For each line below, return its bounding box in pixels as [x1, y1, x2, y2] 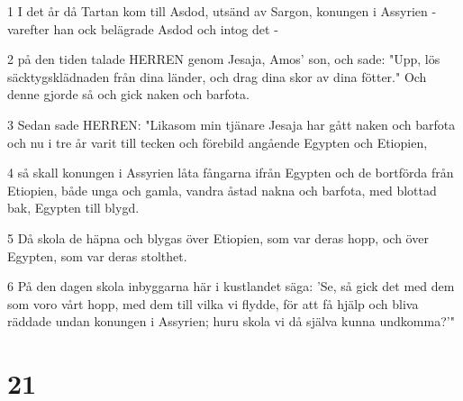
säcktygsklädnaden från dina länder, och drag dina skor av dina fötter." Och [7, 67, 427, 86]
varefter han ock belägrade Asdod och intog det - [7, 19, 278, 38]
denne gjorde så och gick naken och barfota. [7, 85, 250, 104]
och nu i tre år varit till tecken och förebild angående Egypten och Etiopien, [7, 132, 428, 151]
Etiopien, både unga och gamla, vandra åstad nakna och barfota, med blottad [7, 180, 437, 199]
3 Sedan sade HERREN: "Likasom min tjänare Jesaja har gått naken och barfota [7, 114, 456, 133]
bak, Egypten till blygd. [7, 198, 140, 217]
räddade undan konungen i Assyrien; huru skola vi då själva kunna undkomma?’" [7, 312, 455, 331]
